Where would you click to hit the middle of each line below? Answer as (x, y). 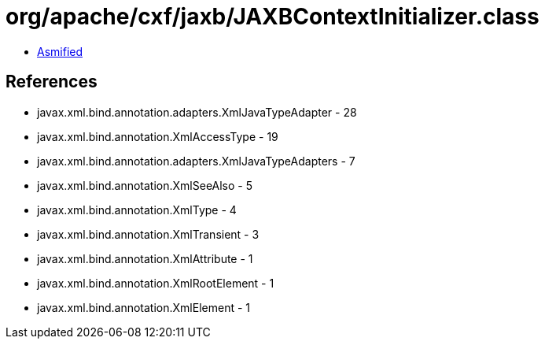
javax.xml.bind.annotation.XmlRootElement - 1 (156, 283)
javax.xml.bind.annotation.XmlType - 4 (137, 210)
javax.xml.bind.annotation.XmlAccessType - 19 (158, 136)
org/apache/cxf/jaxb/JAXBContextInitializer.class (272, 17)
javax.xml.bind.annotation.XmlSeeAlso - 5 (145, 185)
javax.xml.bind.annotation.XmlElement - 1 (144, 307)
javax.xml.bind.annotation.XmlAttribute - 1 (145, 258)
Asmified (60, 51)
